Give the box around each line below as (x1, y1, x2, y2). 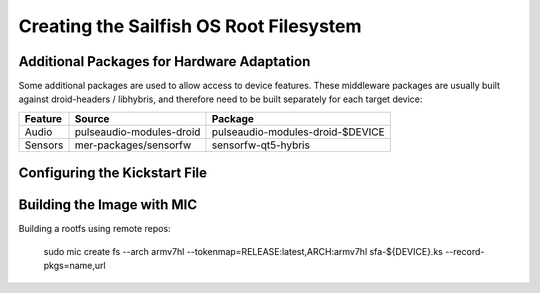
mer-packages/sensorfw (74, 138, 192, 152)
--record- (445, 245, 485, 257)
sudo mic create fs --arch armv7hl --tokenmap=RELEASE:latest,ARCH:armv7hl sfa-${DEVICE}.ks (43, 245, 444, 257)
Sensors (24, 138, 64, 152)
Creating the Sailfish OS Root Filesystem (18, 15, 362, 37)
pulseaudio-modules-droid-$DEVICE (211, 125, 385, 139)
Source (74, 111, 110, 125)
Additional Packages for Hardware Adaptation (18, 53, 311, 70)
